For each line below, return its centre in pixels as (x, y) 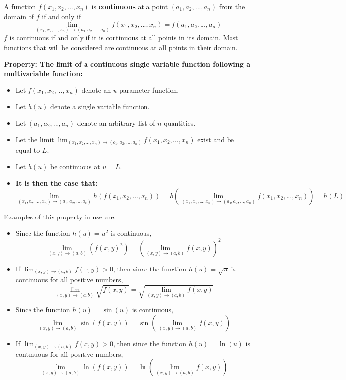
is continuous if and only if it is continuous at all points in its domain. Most (124, 38)
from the (232, 6)
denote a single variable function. (100, 106)
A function (20, 6)
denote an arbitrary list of (116, 122)
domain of (19, 16)
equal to (28, 150)
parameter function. (149, 90)
